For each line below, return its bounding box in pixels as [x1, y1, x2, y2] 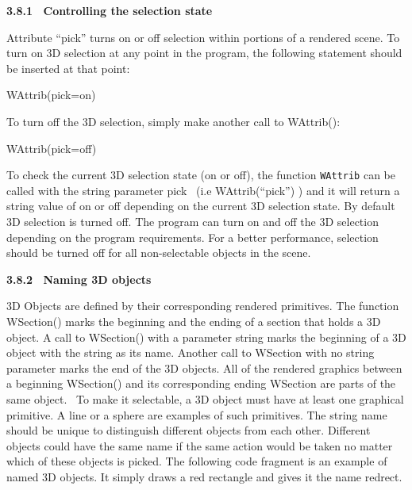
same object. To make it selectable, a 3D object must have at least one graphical [6, 390, 404, 407]
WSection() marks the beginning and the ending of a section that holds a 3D [6, 312, 381, 329]
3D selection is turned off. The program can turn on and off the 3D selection [6, 213, 379, 229]
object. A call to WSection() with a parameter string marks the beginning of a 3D [6, 328, 406, 345]
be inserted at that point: [6, 59, 130, 76]
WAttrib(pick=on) [6, 86, 96, 103]
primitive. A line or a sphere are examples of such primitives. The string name [6, 406, 387, 423]
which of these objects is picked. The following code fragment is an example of [6, 453, 387, 469]
